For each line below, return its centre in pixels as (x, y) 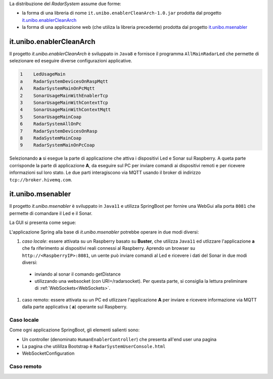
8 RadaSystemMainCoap (51, 138)
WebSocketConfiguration (48, 353)
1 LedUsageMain (43, 74)
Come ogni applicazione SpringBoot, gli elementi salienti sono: (75, 330)
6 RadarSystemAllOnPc (51, 124)
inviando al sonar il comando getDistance (78, 274)
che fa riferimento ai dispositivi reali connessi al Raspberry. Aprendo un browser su (109, 248)
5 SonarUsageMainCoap (51, 117)
